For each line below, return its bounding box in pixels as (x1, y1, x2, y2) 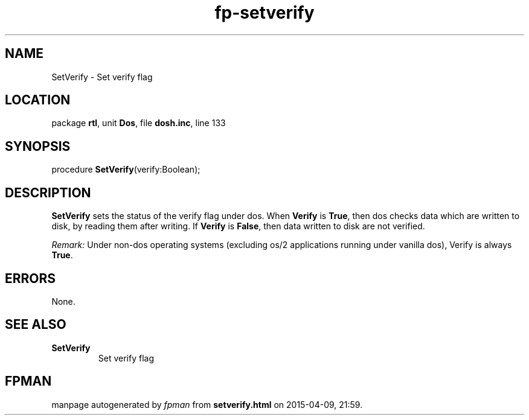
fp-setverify (214, 2, 315, 23)
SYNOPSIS (5, 138, 71, 154)
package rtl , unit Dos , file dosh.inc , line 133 (51, 118, 226, 129)
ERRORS (5, 270, 56, 286)
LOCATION (5, 92, 71, 108)
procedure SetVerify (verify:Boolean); (51, 164, 200, 175)
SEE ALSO (5, 317, 66, 332)
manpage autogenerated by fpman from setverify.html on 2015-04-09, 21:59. (51, 399, 363, 410)
